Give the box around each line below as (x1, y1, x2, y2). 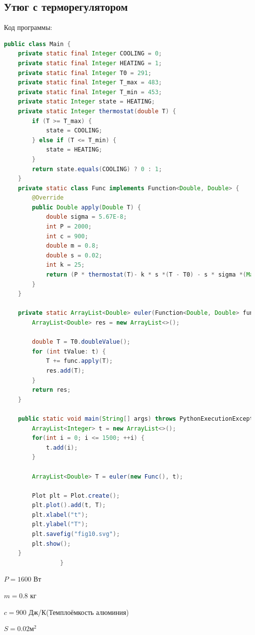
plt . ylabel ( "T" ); (32, 521, 88, 528)
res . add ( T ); (46, 367, 85, 374)
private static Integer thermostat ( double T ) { (18, 107, 176, 115)
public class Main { (4, 40, 71, 48)
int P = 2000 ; (46, 223, 92, 230)
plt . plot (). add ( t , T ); (32, 502, 106, 509)
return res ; (32, 386, 71, 394)
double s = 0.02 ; (46, 252, 102, 259)
